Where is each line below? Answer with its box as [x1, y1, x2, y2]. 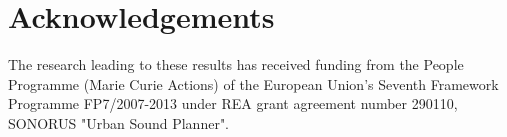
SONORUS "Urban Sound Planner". [8, 112, 230, 133]
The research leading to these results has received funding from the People [8, 54, 464, 75]
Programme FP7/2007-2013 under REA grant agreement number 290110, [8, 93, 458, 114]
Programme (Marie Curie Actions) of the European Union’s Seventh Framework [8, 73, 499, 94]
